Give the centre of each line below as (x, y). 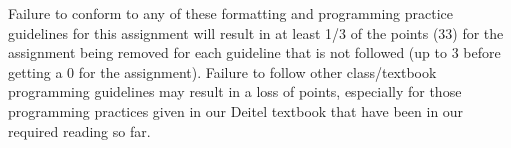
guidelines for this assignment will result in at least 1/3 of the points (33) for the (256, 32)
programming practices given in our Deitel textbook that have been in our (236, 110)
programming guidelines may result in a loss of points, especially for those (235, 91)
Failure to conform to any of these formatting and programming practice (231, 13)
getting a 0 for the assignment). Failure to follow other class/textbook (222, 71)
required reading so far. (79, 130)
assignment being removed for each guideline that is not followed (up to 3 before (254, 52)
